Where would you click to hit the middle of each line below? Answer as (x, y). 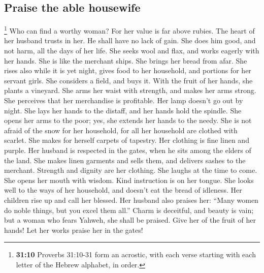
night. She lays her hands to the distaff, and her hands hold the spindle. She (123, 110)
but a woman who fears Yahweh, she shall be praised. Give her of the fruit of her (130, 220)
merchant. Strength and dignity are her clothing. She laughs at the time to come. (131, 170)
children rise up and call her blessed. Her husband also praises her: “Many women (131, 200)
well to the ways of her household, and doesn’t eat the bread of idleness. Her (123, 190)
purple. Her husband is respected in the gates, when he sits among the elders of (128, 150)
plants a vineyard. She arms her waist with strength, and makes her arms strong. (130, 90)
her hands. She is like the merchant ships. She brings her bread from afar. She (126, 60)
